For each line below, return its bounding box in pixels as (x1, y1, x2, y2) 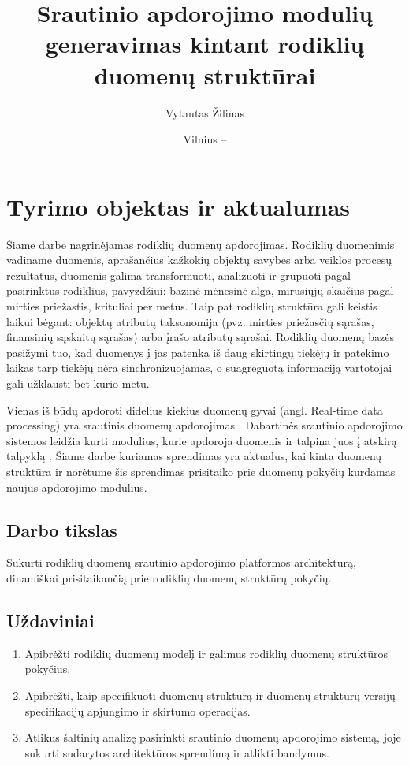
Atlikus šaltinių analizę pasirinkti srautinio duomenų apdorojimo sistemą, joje (24, 729, 401, 746)
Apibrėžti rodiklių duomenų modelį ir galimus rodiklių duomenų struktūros (24, 645, 389, 661)
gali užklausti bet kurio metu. (6, 374, 150, 391)
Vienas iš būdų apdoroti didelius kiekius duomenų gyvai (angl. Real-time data (6, 401, 383, 418)
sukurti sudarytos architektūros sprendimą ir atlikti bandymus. (24, 744, 329, 760)
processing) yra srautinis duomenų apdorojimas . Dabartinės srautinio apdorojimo (6, 417, 403, 433)
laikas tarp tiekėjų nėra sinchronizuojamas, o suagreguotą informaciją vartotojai (6, 359, 392, 376)
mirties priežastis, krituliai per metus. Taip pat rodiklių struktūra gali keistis (6, 298, 377, 314)
